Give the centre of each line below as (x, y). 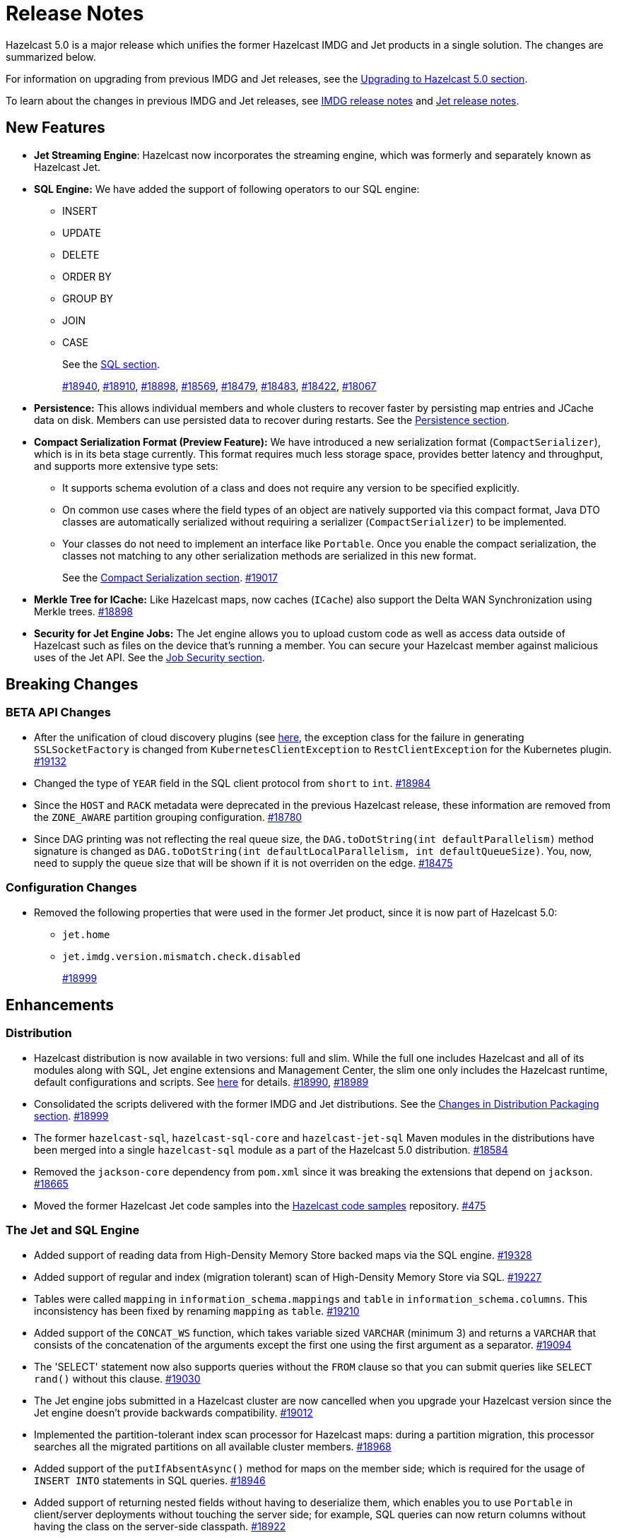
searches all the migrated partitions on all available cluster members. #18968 (213, 1446)
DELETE (81, 254)
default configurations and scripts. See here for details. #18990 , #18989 (201, 1082)
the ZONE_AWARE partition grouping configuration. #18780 (168, 817)
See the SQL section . (111, 364)
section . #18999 (71, 1116)
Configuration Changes (71, 888)
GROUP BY (88, 298)
